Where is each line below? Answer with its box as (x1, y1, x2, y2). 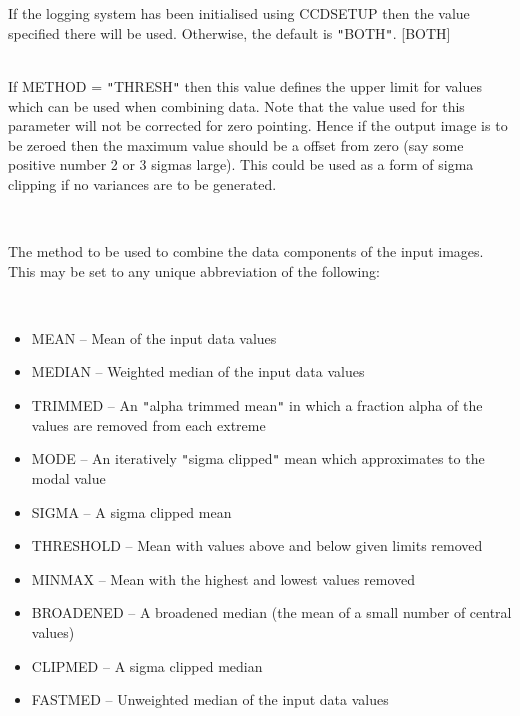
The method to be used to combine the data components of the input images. (8, 241, 484, 262)
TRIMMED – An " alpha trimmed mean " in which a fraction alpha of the (31, 395, 483, 416)
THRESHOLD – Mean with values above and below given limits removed (31, 535, 483, 556)
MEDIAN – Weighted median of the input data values (31, 361, 365, 382)
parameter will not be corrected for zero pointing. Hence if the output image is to (8, 115, 508, 136)
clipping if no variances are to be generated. (8, 173, 277, 194)
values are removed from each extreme (31, 414, 266, 435)
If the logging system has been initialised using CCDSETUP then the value (8, 3, 470, 23)
